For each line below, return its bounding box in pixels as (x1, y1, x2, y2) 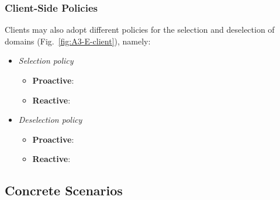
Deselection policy (18, 113, 82, 126)
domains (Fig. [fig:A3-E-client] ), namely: (5, 35, 151, 47)
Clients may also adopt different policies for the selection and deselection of (5, 23, 275, 36)
